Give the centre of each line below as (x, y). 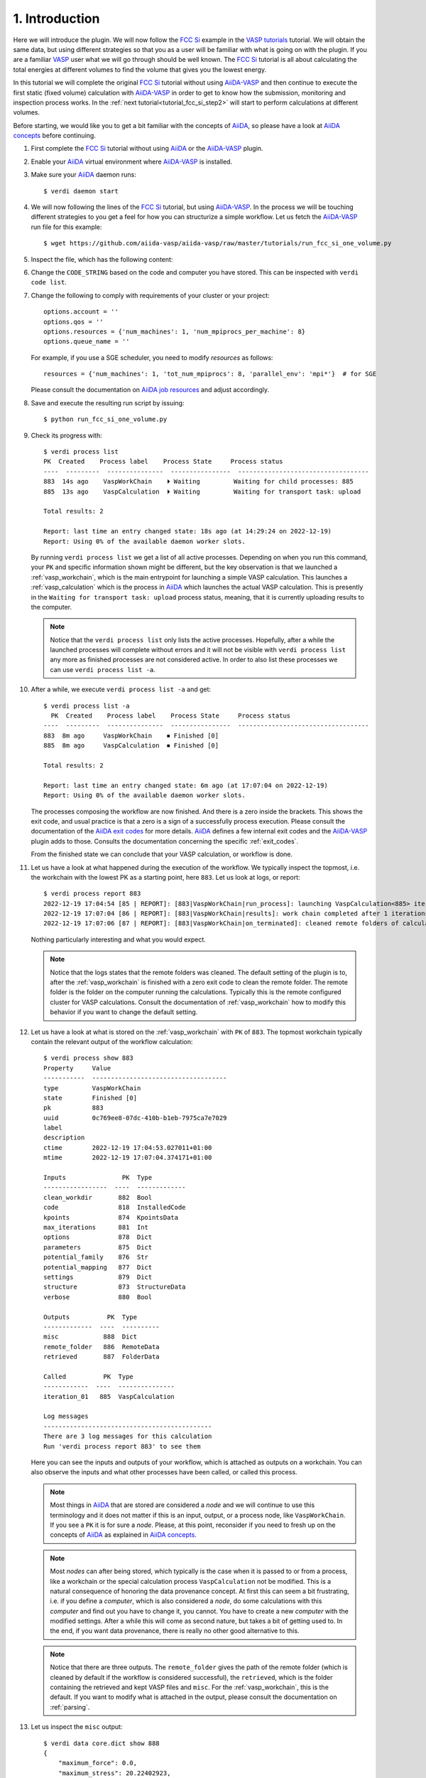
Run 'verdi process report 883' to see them (122, 1446)
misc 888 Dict (91, 1337)
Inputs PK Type (98, 1178)
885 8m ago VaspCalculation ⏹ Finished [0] (131, 746)
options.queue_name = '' (87, 342)
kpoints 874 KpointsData (111, 1217)
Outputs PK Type (91, 1317)
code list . (49, 282)
